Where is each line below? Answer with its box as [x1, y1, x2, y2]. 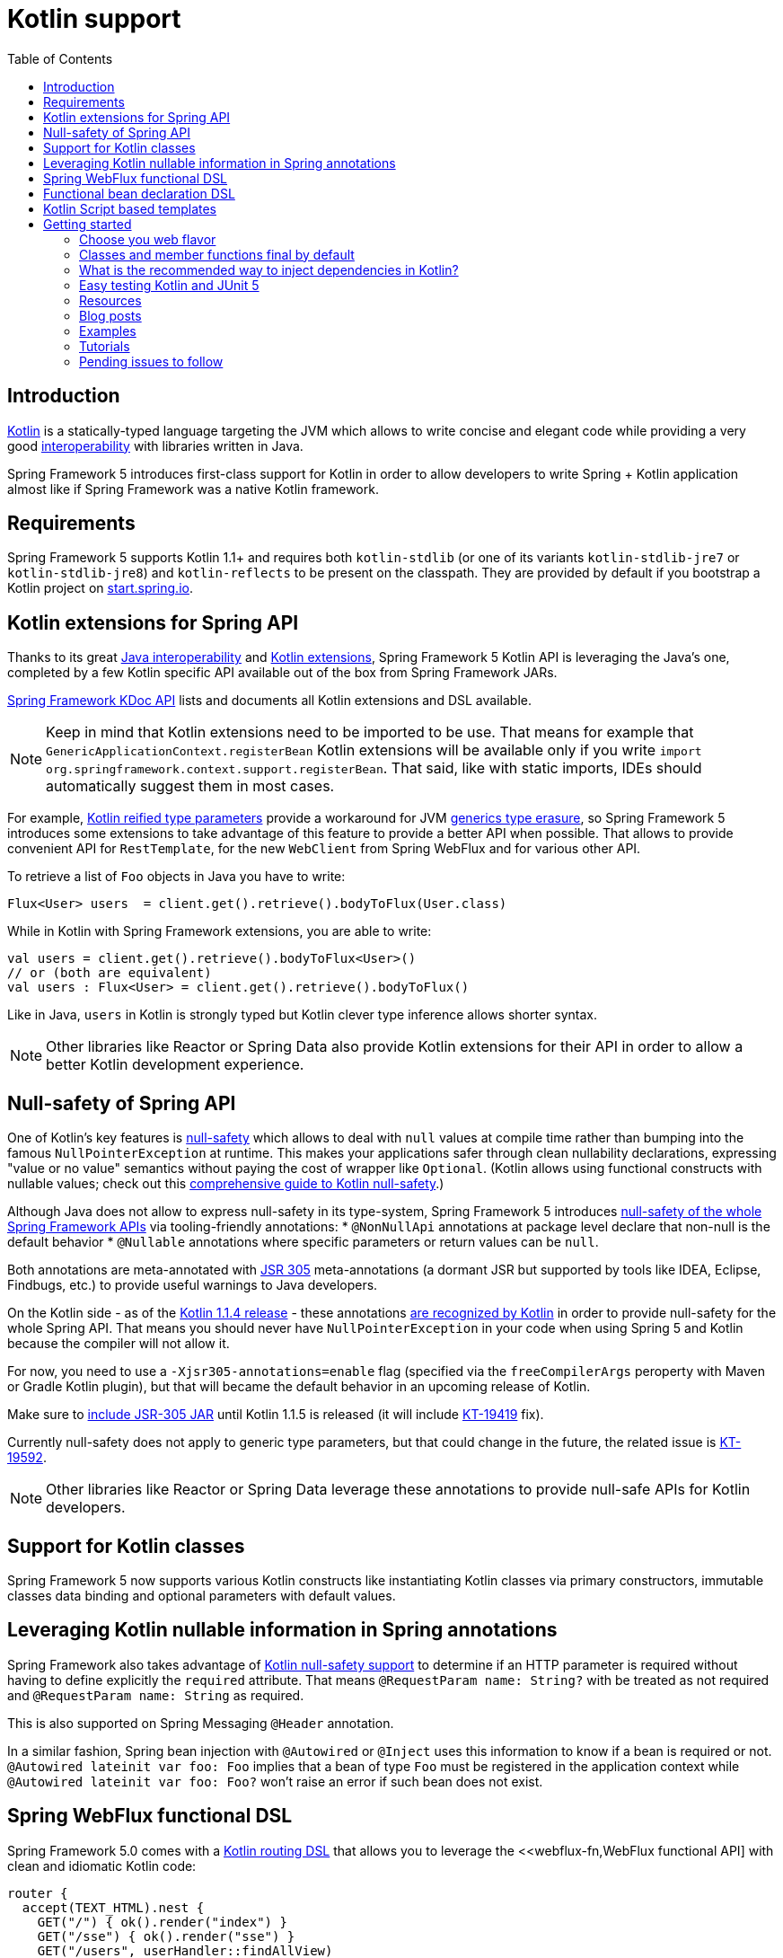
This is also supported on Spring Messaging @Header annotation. [7, 1715, 394, 1731]
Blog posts [79, 307, 142, 323]
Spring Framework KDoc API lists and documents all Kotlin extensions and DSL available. [7, 692, 532, 709]
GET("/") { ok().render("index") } [37, 1914, 287, 1929]
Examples [79, 322, 136, 339]
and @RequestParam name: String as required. [7, 1687, 304, 1703]
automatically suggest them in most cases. [46, 777, 335, 796]
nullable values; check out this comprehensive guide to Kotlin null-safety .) [7, 1176, 444, 1192]
